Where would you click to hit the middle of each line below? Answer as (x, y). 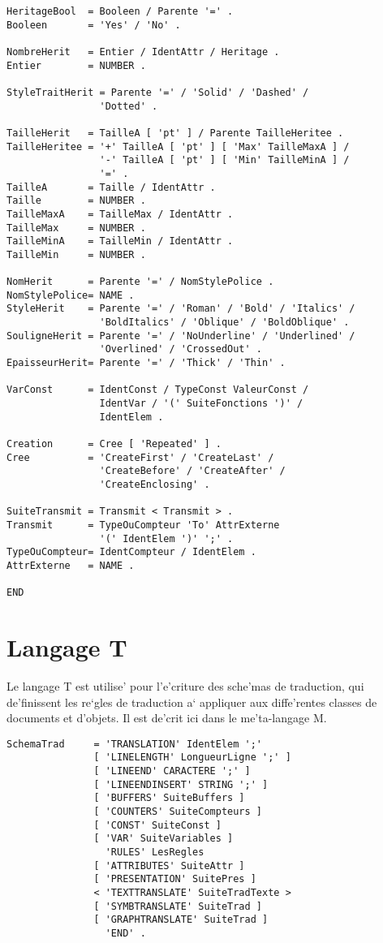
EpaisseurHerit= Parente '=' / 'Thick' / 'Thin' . (146, 363)
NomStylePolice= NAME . (71, 295)
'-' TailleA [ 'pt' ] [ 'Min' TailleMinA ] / (224, 160)
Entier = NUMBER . (76, 65)
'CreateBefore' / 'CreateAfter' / (192, 471)
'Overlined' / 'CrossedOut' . (181, 349)
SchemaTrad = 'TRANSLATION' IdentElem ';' (134, 744)
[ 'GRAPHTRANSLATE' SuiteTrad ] (181, 920)
